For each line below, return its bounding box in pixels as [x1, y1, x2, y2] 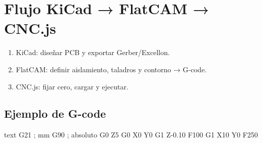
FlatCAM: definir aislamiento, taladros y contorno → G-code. [16, 64, 207, 74]
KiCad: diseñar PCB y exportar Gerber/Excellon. [16, 47, 170, 58]
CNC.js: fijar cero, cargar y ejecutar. [16, 81, 128, 91]
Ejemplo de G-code [4, 106, 106, 121]
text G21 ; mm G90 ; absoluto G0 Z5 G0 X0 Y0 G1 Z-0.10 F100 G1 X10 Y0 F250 [4, 129, 258, 140]
